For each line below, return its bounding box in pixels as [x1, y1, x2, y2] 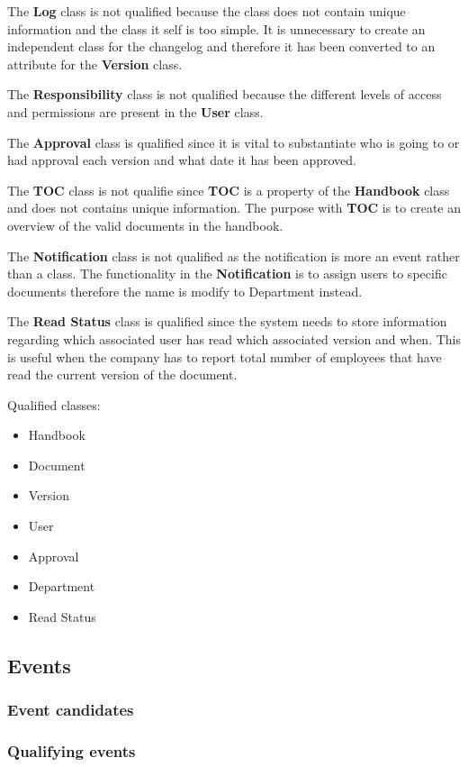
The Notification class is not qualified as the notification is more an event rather [7, 246, 460, 265]
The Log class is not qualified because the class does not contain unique [7, 2, 406, 20]
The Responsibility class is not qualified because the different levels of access [7, 85, 442, 104]
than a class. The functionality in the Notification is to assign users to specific [7, 264, 447, 283]
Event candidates [7, 699, 134, 721]
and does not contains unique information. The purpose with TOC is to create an [7, 198, 461, 217]
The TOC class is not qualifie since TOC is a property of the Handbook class [7, 180, 450, 199]
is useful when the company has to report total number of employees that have [7, 347, 442, 366]
